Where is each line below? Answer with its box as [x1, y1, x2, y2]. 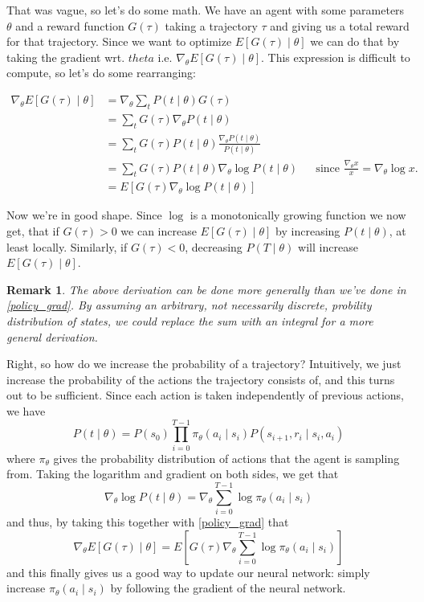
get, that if [6, 223, 59, 239]
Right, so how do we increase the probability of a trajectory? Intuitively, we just [6, 355, 402, 372]
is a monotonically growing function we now [190, 207, 406, 223]
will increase [298, 238, 358, 255]
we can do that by [310, 33, 400, 50]
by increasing [275, 223, 340, 239]
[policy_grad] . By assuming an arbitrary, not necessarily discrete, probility [6, 297, 372, 313]
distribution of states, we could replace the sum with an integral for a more [6, 312, 373, 329]
